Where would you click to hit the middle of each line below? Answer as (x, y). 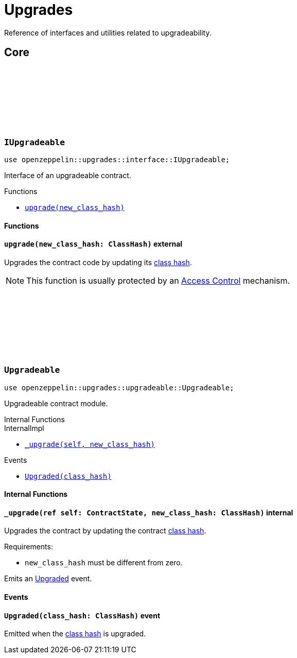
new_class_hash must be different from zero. (104, 563)
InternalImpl (24, 428)
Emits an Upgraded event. (48, 579)
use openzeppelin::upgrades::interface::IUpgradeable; (117, 159)
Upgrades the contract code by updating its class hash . (98, 262)
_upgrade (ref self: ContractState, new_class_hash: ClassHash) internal (149, 512)
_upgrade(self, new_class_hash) (90, 444)
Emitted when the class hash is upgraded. (75, 634)
